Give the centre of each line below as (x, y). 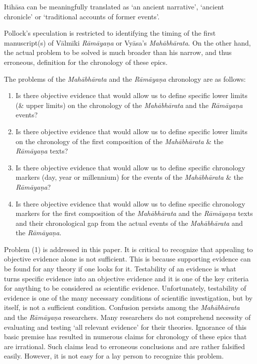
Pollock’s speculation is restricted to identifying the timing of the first (110, 33)
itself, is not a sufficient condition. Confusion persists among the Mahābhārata (122, 307)
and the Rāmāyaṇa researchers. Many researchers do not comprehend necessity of (127, 317)
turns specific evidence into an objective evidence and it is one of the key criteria (126, 278)
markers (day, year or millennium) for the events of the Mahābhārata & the (129, 177)
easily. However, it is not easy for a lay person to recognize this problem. (114, 356)
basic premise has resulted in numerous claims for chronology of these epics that (126, 337)
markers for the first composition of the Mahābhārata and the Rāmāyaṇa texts (134, 213)
